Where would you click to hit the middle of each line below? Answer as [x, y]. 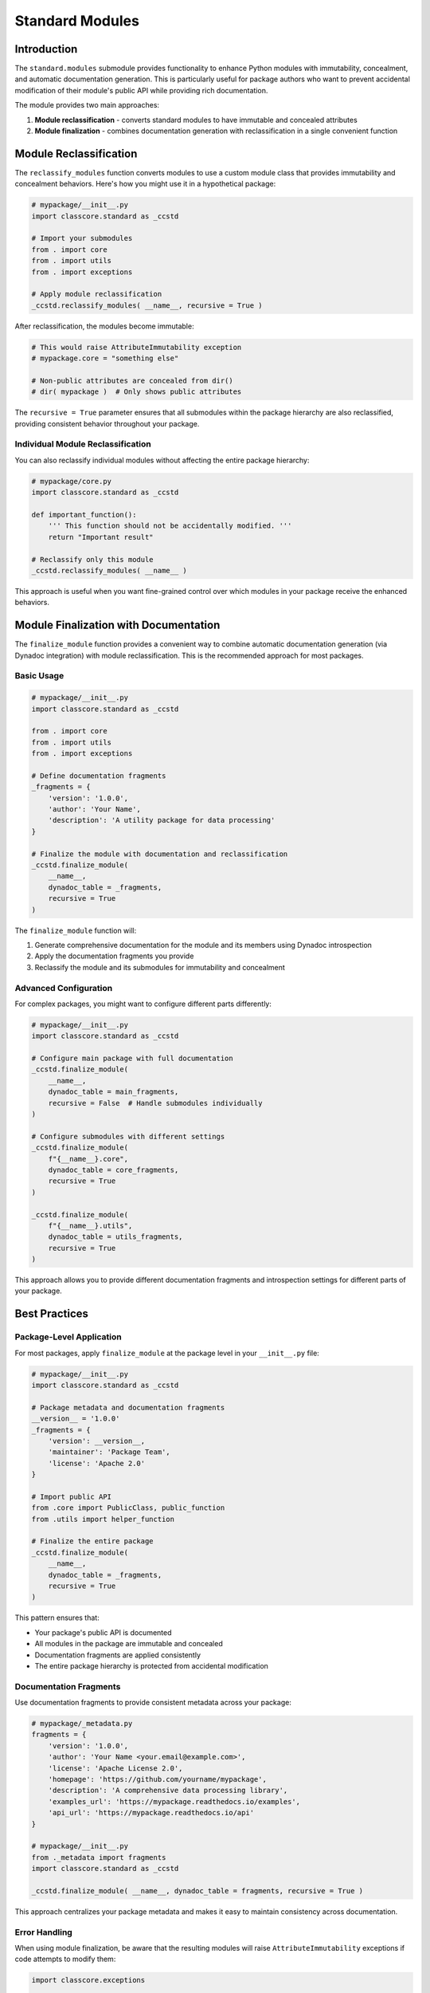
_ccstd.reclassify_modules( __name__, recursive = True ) [147, 305]
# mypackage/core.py [71, 481]
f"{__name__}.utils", [90, 1225]
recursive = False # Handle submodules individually [155, 1103]
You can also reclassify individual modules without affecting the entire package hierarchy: [162, 460]
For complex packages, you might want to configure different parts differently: [143, 1004]
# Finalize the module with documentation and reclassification [160, 854]
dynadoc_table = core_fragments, [113, 1169]
